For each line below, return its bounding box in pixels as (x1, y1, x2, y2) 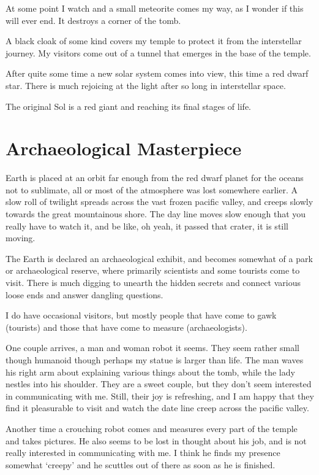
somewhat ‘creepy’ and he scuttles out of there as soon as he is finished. (6, 458, 276, 471)
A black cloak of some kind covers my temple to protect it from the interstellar (6, 34, 302, 47)
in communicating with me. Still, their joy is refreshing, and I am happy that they (6, 389, 314, 402)
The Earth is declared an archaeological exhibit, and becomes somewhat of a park (6, 252, 313, 265)
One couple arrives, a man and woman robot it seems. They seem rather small (6, 341, 300, 354)
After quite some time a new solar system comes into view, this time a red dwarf (6, 67, 309, 80)
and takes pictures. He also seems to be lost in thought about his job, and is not (6, 434, 307, 447)
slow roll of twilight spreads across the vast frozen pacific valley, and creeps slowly (6, 195, 313, 208)
